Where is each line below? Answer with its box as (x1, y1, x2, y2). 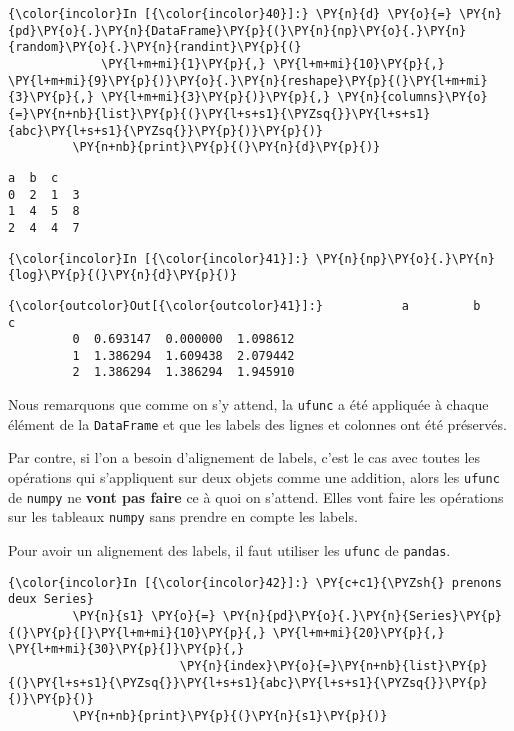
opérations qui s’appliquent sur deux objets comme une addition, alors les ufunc (8, 467, 500, 488)
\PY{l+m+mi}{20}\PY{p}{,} (272, 625, 445, 640)
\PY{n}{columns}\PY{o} (337, 90, 488, 105)
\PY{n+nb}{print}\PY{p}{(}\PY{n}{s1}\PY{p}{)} (72, 708, 388, 723)
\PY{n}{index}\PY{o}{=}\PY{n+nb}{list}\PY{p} (179, 658, 488, 673)
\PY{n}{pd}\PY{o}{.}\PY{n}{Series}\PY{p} (222, 608, 502, 623)
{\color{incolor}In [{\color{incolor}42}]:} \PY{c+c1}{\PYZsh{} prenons (8, 575, 502, 590)
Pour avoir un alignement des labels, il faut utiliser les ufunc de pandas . (8, 540, 451, 560)
